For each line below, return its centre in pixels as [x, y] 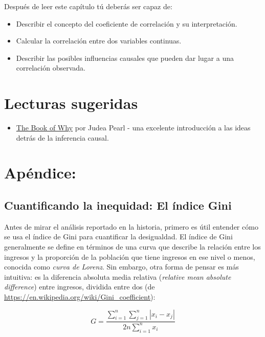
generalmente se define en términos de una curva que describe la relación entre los [132, 247]
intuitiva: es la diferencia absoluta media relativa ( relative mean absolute [118, 276]
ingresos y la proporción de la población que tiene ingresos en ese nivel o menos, [130, 256]
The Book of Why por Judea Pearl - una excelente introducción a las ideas [133, 128]
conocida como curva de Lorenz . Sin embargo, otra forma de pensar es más [122, 267]
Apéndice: [40, 173]
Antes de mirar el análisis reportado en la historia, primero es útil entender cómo [131, 226]
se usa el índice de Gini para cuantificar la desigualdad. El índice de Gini [118, 237]
